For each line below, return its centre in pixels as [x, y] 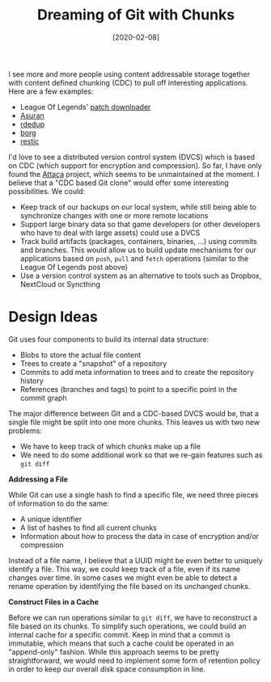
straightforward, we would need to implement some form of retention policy [134, 660]
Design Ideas [53, 317]
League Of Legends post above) [74, 267]
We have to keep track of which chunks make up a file [110, 446]
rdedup [32, 124]
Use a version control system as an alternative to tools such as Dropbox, [141, 276]
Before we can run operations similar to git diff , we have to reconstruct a [133, 617]
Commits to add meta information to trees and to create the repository [137, 372]
